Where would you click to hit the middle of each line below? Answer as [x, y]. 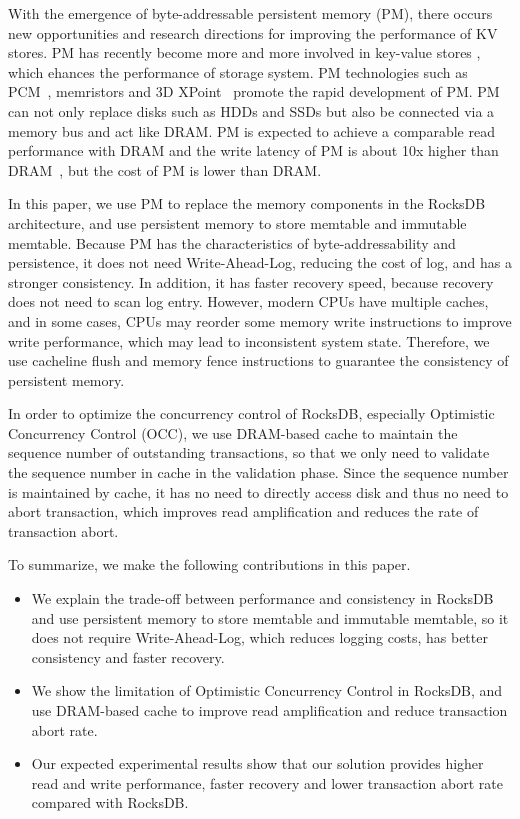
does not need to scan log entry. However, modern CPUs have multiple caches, [248, 301]
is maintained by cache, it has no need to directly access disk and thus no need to [258, 491]
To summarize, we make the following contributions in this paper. [209, 564]
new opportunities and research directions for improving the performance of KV [253, 32]
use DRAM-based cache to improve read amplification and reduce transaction [269, 710]
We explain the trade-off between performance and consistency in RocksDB [262, 598]
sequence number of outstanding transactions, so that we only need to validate [249, 452]
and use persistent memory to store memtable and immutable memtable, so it [270, 617]
